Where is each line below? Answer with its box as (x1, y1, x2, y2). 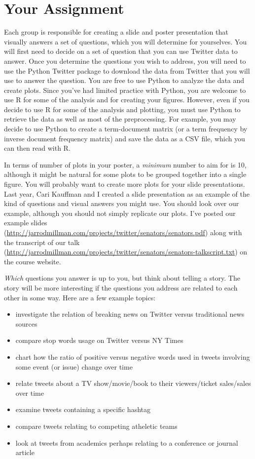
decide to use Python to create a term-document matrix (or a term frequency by (4, 124, 248, 134)
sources (15, 318, 37, 329)
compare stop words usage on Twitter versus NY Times (15, 335, 183, 345)
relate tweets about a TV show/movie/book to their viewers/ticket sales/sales (15, 378, 251, 388)
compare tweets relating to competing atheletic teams (15, 420, 178, 431)
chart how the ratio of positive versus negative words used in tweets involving (15, 351, 250, 362)
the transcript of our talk (4, 237, 80, 247)
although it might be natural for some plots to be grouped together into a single (4, 169, 247, 179)
